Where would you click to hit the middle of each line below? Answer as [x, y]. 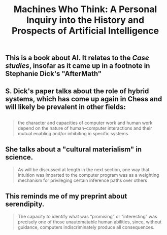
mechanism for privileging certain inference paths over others [82, 180]
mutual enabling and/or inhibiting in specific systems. [73, 133]
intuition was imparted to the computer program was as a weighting [88, 175]
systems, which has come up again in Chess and [84, 99]
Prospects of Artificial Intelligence [85, 31]
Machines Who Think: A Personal [85, 9]
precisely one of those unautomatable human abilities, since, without [90, 222]
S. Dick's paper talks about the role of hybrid [77, 91]
